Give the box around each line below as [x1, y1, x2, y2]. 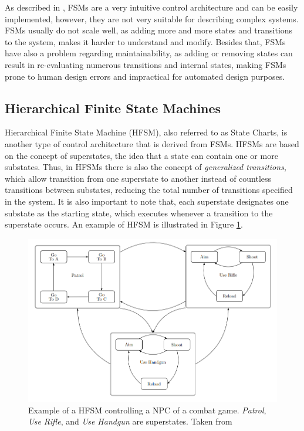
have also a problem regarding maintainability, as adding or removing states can [5, 47, 293, 59]
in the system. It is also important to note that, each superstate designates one [5, 195, 289, 207]
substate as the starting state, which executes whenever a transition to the [5, 206, 273, 219]
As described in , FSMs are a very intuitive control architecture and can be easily [5, 1, 298, 13]
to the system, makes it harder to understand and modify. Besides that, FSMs [5, 35, 286, 47]
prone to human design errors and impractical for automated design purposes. [5, 70, 285, 82]
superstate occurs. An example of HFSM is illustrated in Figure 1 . [5, 218, 243, 230]
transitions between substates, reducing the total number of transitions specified [5, 184, 293, 196]
